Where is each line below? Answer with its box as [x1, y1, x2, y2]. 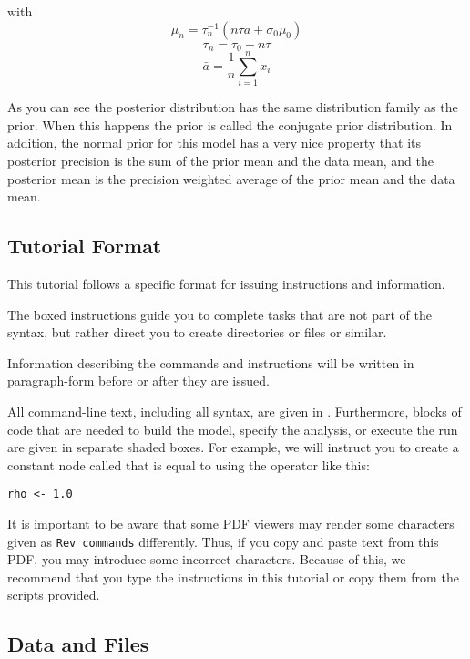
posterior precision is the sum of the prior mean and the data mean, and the [7, 150, 434, 170]
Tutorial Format [7, 232, 162, 260]
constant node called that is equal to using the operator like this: [7, 455, 370, 474]
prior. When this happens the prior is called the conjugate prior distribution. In [7, 115, 453, 134]
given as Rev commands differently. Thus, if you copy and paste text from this [7, 531, 439, 551]
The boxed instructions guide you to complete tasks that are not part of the [7, 304, 432, 324]
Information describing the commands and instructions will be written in [7, 353, 414, 372]
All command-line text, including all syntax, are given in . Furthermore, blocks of [7, 401, 462, 420]
